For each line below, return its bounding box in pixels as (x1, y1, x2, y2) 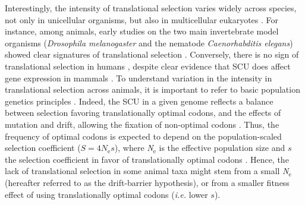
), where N (114, 141, 153, 154)
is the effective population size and (159, 141, 285, 154)
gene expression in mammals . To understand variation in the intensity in (5, 71, 272, 84)
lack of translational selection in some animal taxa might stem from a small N (5, 165, 289, 177)
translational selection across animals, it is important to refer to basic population (5, 83, 300, 96)
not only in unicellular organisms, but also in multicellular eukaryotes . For (5, 13, 279, 26)
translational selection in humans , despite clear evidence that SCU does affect (5, 59, 291, 72)
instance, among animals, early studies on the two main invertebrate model (5, 25, 279, 37)
